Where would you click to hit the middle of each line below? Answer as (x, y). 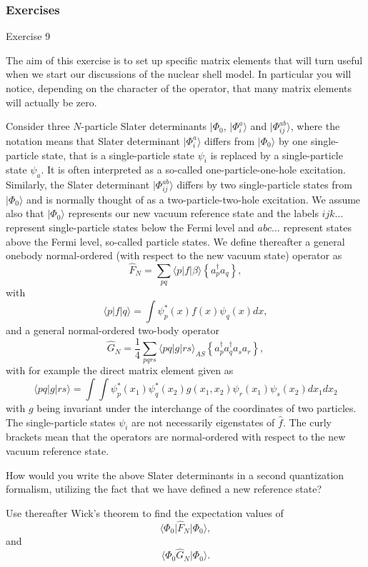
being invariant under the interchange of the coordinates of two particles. (197, 408)
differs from (230, 140)
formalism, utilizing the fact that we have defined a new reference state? (164, 489)
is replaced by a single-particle (277, 155)
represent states (317, 227)
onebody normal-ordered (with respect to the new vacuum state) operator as (174, 255)
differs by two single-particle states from (264, 185)
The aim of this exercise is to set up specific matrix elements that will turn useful (184, 60)
